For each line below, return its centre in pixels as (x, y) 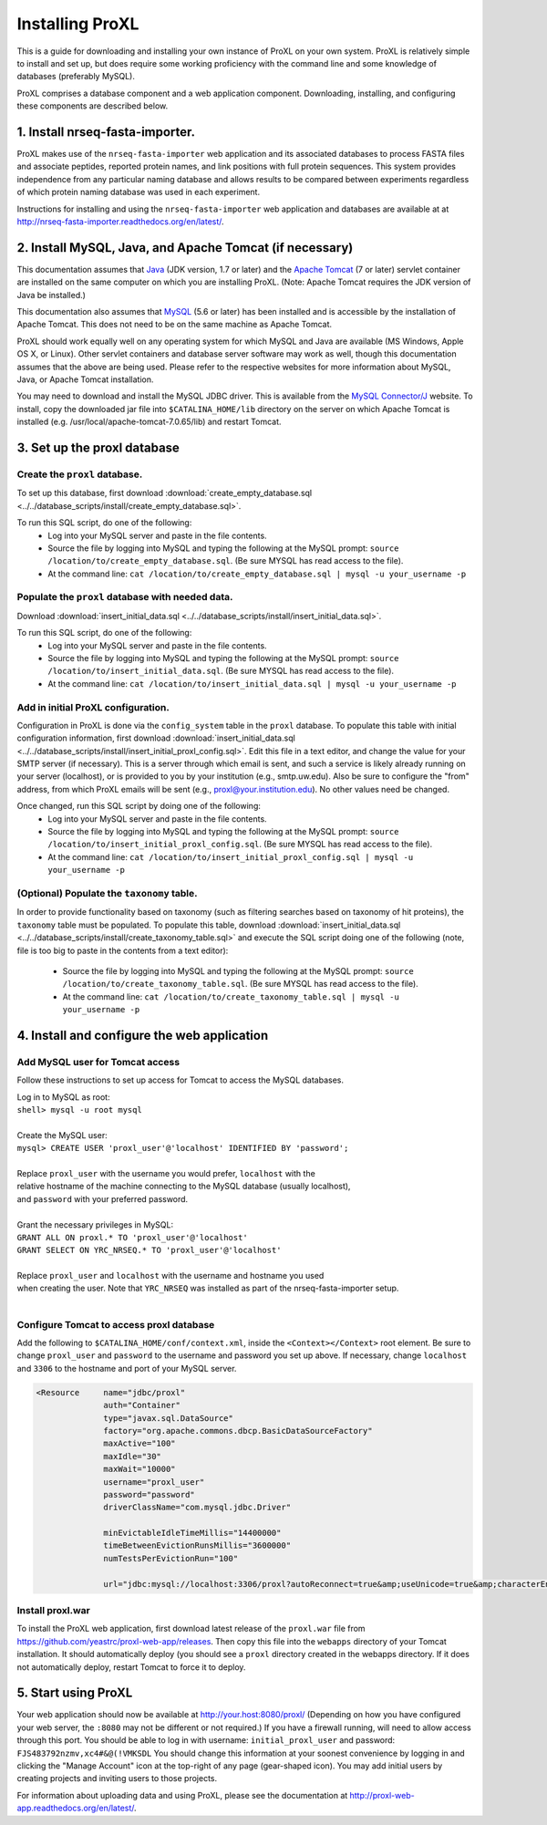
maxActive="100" (140, 1444)
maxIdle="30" (132, 1456)
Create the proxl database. (80, 474)
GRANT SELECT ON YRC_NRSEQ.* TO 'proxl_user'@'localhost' (149, 1250)
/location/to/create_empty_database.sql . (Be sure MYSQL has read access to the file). (226, 561)
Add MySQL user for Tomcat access (98, 1062)
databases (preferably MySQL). (76, 77)
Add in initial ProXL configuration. (93, 707)
